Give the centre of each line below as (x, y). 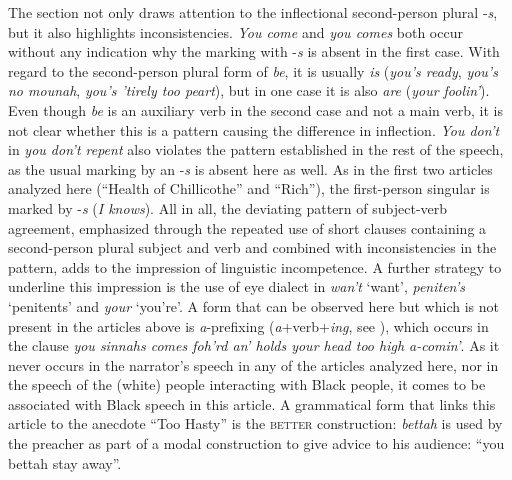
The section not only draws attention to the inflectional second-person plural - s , (253, 12)
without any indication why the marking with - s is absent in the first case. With (254, 51)
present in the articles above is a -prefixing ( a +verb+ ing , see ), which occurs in (248, 325)
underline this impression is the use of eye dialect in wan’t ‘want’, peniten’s (237, 286)
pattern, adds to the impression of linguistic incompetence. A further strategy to (255, 266)
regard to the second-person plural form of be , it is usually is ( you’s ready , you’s (253, 70)
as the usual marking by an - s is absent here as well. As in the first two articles (250, 168)
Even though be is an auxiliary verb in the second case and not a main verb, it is (256, 109)
